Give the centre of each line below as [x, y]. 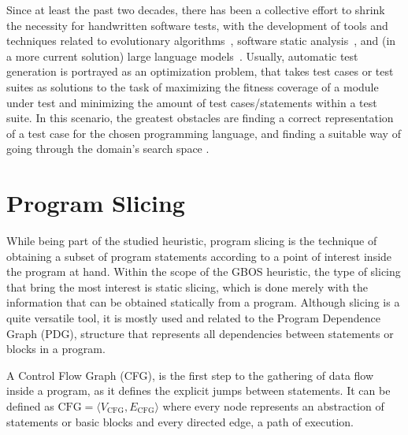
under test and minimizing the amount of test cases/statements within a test [192, 102]
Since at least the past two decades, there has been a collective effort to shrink [196, 9]
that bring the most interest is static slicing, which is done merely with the [187, 286]
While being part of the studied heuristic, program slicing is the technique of [192, 241]
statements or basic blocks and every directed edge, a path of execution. [180, 421]
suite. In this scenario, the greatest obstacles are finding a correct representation [200, 118]
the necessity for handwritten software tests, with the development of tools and [197, 25]
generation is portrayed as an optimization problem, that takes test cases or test [200, 71]
